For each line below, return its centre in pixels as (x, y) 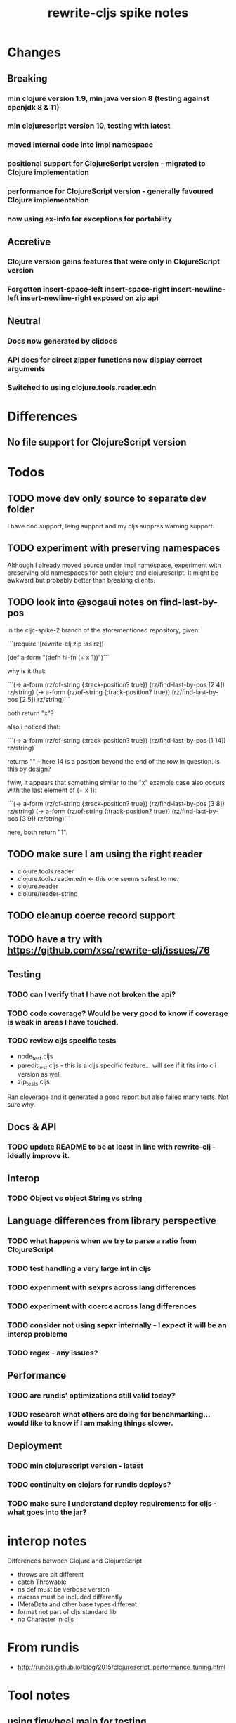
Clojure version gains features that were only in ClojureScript (113, 261)
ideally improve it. (39, 1155)
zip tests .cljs (34, 1082)
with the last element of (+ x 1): (52, 790)
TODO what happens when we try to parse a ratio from (102, 1241)
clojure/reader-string (48, 893)
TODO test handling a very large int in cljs (79, 1268)
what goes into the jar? (47, 1512)
